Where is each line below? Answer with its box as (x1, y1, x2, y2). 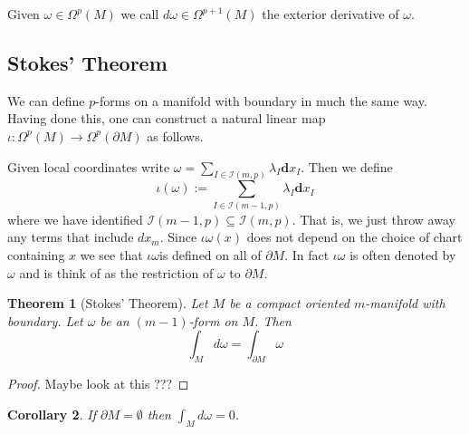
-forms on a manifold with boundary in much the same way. (95, 91, 427, 110)
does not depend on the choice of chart (246, 227, 463, 246)
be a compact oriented (229, 294, 349, 313)
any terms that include (7, 227, 134, 246)
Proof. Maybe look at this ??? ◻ (7, 374, 189, 393)
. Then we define (301, 157, 393, 176)
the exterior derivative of (262, 5, 399, 23)
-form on (188, 311, 238, 330)
